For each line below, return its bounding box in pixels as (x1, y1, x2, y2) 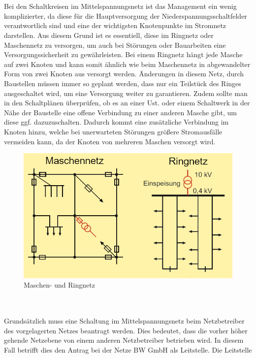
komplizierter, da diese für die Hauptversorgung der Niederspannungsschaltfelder (4, 10, 247, 21)
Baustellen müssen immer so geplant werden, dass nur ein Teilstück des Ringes (4, 78, 241, 88)
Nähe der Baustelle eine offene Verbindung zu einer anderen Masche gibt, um (4, 107, 237, 117)
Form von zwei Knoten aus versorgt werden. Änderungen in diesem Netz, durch (4, 68, 244, 79)
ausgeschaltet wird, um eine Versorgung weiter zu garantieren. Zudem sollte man (4, 88, 248, 98)
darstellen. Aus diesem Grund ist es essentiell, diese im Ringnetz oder (4, 30, 214, 40)
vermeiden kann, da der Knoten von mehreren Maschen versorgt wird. (4, 136, 216, 146)
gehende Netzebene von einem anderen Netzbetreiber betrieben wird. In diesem (4, 335, 244, 345)
